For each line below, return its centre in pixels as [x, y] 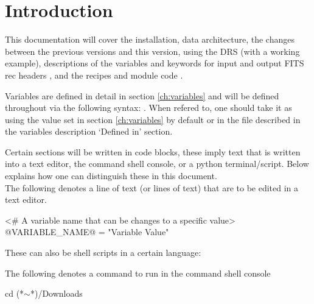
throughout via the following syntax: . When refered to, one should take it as [148, 108]
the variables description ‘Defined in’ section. [89, 131]
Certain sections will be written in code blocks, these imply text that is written [153, 151]
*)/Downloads [56, 293]
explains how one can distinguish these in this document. [111, 176]
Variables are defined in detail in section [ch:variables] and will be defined [142, 95]
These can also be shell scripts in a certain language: [103, 253]
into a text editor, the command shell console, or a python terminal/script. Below [157, 164]
